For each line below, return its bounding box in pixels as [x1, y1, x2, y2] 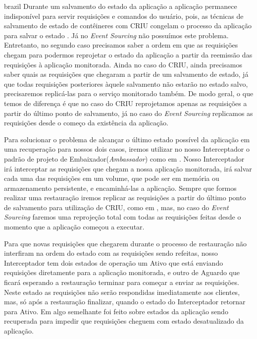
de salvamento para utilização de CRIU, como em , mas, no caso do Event [4, 202, 229, 212]
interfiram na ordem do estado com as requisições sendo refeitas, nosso [4, 248, 218, 258]
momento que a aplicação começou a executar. [4, 222, 145, 232]
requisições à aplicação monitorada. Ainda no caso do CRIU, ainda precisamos [4, 59, 242, 69]
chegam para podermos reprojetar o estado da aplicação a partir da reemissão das [4, 49, 253, 59]
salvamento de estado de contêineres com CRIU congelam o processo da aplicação [4, 20, 252, 31]
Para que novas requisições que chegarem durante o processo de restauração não [4, 238, 247, 248]
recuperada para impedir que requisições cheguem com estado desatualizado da [4, 316, 244, 326]
